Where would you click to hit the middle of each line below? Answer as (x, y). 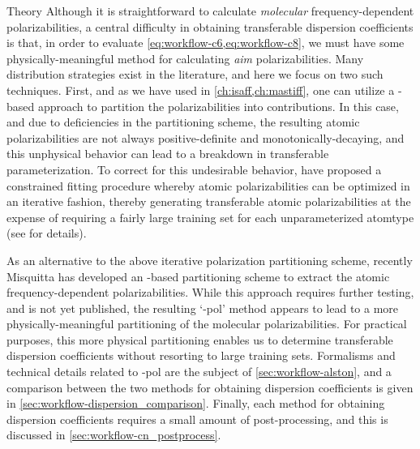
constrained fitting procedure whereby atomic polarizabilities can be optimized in (208, 185)
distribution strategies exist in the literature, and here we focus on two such (195, 74)
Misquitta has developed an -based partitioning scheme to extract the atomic (198, 276)
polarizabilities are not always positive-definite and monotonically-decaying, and (206, 137)
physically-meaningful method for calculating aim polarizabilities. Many (185, 58)
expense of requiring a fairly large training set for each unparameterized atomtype (210, 217)
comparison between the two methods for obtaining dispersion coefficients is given (210, 387)
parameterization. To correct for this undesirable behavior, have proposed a (194, 169)
